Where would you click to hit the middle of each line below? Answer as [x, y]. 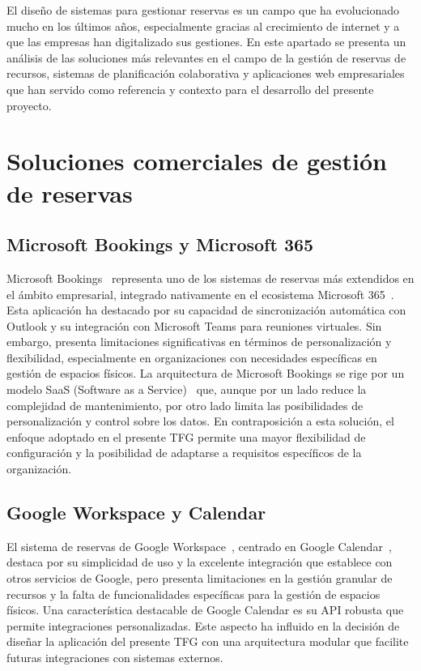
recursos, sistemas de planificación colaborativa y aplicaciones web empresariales [206, 73]
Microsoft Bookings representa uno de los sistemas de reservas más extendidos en [210, 278]
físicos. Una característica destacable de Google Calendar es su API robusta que [205, 610]
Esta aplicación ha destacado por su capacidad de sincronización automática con [206, 310]
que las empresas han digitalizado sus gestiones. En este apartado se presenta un [206, 42]
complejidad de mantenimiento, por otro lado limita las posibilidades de [185, 405]
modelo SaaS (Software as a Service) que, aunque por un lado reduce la [187, 389]
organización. [39, 469]
